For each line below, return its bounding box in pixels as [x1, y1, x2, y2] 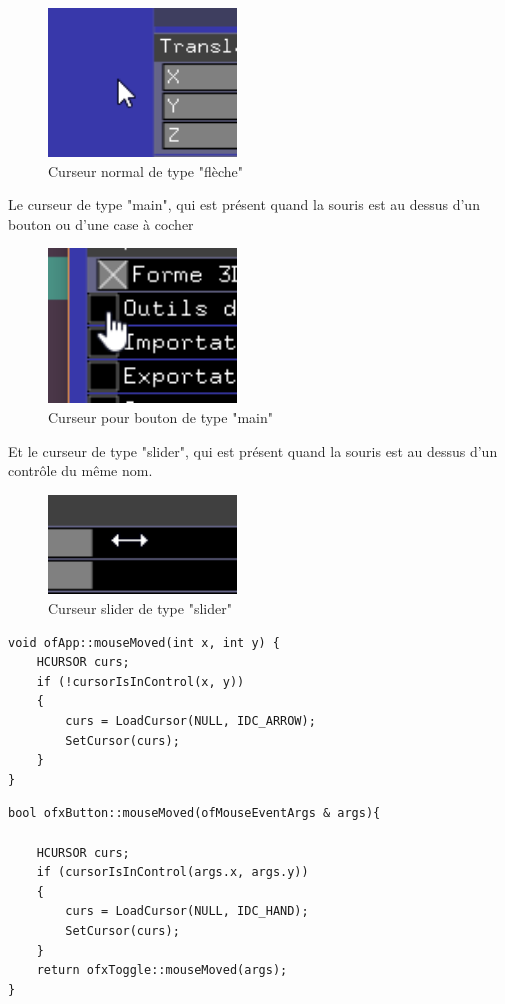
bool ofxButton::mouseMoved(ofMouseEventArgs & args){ [8, 806, 381, 821]
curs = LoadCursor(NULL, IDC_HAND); [65, 904, 309, 919]
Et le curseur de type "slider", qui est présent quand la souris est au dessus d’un [8, 440, 498, 461]
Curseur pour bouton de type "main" [48, 407, 273, 428]
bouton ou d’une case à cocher [8, 213, 194, 234]
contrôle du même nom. [8, 460, 153, 481]
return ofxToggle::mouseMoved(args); [36, 963, 288, 978]
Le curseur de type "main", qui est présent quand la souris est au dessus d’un [8, 194, 480, 215]
